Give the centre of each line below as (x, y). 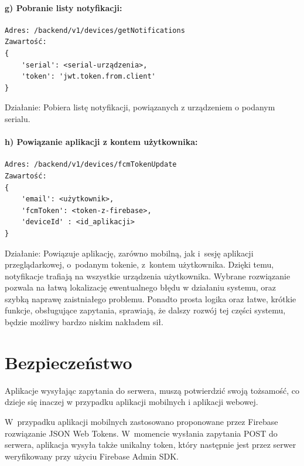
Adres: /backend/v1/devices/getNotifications (95, 30)
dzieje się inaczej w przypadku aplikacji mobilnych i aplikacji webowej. (131, 402)
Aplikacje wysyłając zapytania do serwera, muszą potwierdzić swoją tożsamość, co (152, 390)
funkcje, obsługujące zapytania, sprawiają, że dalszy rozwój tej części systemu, (145, 310)
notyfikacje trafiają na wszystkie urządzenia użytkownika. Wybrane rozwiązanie (148, 276)
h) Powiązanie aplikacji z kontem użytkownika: (101, 142)
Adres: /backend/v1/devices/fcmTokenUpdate (91, 165)
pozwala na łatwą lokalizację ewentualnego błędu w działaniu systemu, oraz (141, 287)
